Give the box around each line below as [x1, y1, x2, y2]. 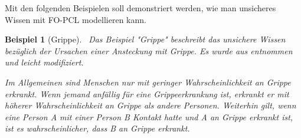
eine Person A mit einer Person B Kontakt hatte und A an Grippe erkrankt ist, [5, 110, 293, 123]
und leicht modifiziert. [5, 56, 84, 68]
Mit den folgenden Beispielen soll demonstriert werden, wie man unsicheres [5, 2, 276, 14]
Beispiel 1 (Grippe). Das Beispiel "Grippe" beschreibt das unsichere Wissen [5, 33, 286, 45]
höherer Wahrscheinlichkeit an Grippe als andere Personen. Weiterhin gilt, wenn [5, 99, 296, 111]
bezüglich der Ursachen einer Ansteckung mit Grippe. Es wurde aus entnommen [5, 44, 293, 57]
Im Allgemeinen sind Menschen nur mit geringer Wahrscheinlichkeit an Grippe [5, 75, 291, 88]
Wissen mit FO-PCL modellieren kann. [5, 13, 146, 25]
